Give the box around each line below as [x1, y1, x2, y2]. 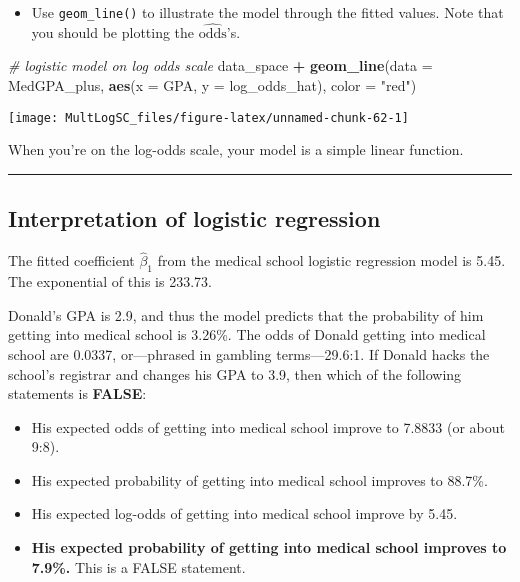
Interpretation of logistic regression [8, 203, 381, 234]
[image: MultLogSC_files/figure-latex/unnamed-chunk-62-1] [8, 110, 409, 125]
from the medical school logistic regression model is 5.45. [157, 250, 506, 271]
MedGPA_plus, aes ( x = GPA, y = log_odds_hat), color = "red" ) [8, 75, 417, 96]
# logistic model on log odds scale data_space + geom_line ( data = [8, 55, 433, 76]
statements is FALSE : [8, 383, 147, 404]
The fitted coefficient [8, 250, 135, 271]
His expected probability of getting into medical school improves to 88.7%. [31, 469, 488, 490]
